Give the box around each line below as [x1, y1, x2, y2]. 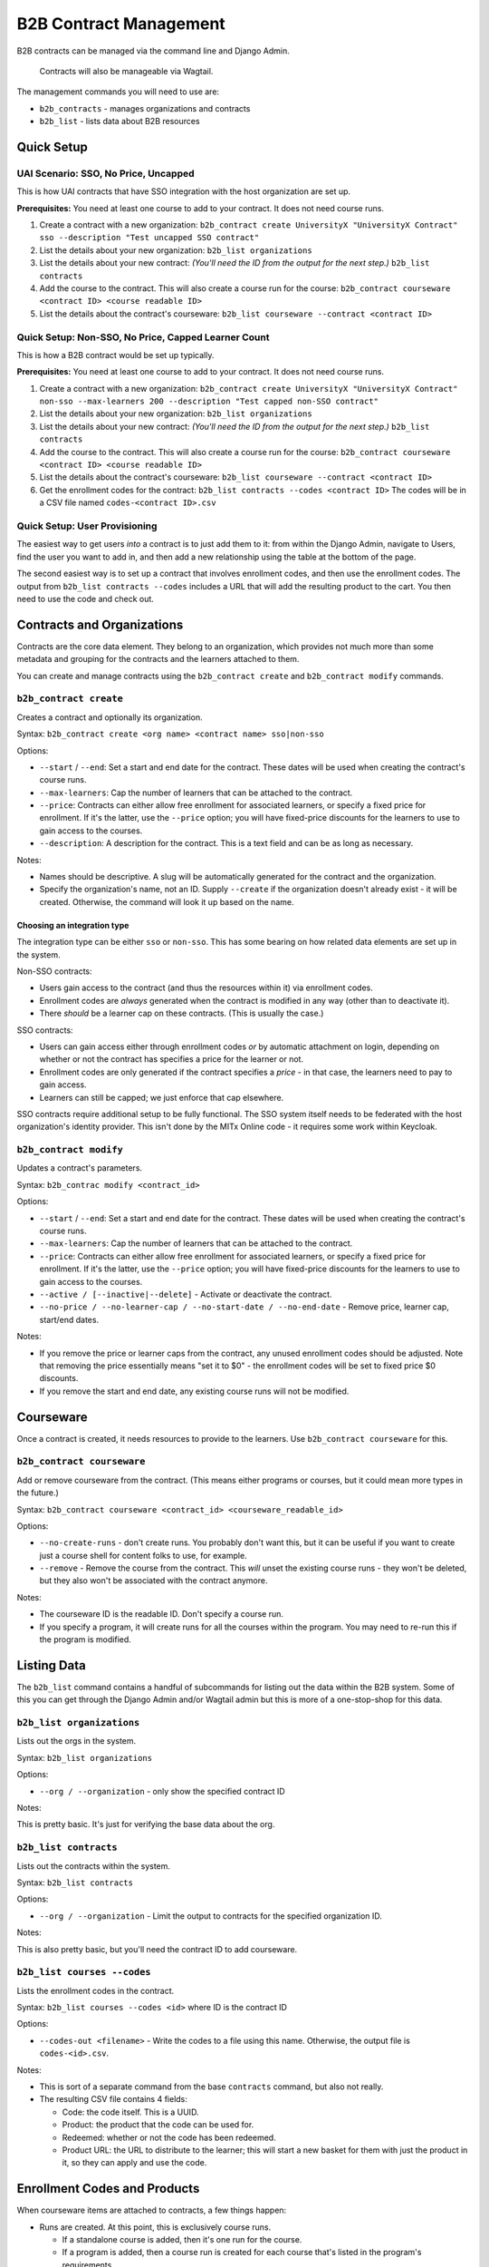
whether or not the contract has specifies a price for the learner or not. [39, 1054, 303, 1065]
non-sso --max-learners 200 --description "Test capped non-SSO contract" [39, 396, 379, 407]
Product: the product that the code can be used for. [62, 2119, 254, 2130]
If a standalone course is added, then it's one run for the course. [62, 2234, 302, 2245]
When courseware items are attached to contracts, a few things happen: [16, 2204, 287, 2216]
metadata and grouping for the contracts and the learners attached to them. [16, 654, 300, 665]
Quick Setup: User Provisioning [16, 520, 158, 532]
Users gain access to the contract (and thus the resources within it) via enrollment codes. [39, 982, 373, 993]
